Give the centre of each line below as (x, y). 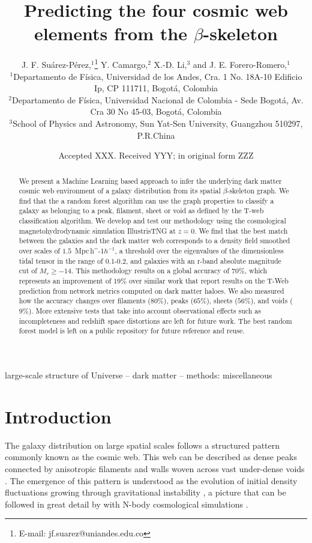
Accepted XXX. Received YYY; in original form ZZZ (156, 155)
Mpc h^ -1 (90, 251)
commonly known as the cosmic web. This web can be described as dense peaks (151, 457)
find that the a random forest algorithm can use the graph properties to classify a (146, 200)
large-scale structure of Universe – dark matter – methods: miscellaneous (139, 375)
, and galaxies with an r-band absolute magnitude (204, 260)
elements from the (111, 33)
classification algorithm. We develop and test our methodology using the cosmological (152, 221)
